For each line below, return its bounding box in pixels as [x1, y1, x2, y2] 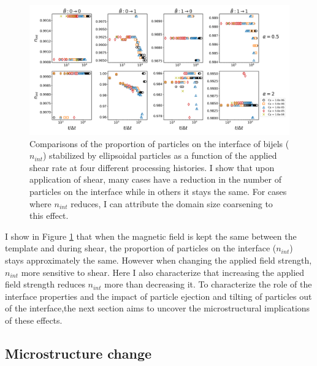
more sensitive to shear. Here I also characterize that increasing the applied [21, 265, 305, 278]
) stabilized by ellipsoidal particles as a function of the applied [43, 149, 277, 162]
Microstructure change [5, 343, 152, 362]
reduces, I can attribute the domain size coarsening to [71, 197, 273, 210]
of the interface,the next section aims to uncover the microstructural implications [5, 302, 310, 315]
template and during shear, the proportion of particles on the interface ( [5, 242, 277, 254]
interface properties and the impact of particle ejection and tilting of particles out [5, 289, 312, 302]
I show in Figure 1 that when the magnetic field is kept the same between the [5, 229, 297, 242]
